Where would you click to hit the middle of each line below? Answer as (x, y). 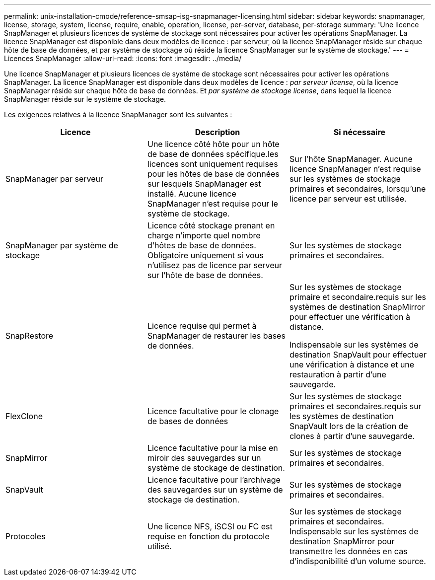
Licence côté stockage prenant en (211, 225)
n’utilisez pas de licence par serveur (215, 265)
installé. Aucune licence (192, 194)
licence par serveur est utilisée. (348, 199)
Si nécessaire (360, 132)
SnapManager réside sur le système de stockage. (85, 99)
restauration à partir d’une (338, 374)
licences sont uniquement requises (213, 164)
